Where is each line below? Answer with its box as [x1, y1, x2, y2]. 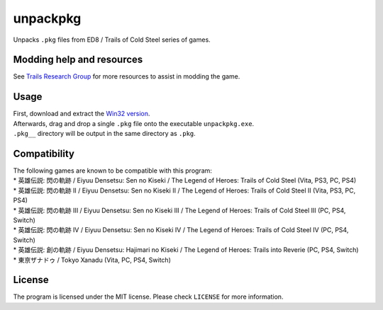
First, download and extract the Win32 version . [13, 110, 150, 118]
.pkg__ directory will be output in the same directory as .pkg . [13, 130, 196, 138]
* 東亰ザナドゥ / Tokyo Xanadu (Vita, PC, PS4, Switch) [13, 256, 172, 264]
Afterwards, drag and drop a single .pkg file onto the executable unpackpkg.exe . [13, 119, 255, 127]
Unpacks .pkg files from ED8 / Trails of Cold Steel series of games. [13, 35, 211, 44]
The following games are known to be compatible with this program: [13, 166, 213, 175]
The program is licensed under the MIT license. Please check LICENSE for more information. [13, 292, 284, 301]
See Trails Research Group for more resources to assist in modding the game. [13, 72, 240, 81]
